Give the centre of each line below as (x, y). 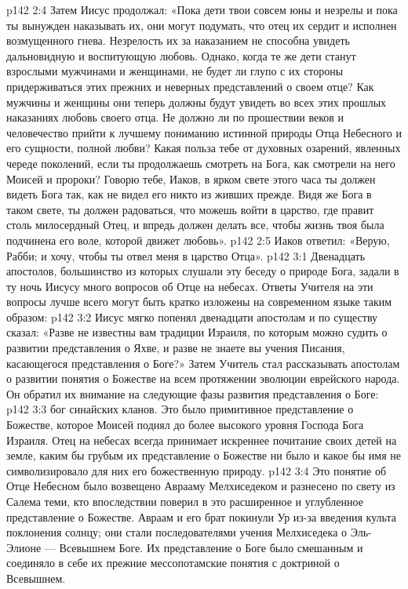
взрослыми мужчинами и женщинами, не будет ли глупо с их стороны (175, 71)
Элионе (24, 547)
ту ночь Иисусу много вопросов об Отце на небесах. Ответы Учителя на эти (190, 286)
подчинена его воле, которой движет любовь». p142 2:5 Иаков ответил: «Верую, (198, 240)
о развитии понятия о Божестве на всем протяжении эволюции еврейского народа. (203, 378)
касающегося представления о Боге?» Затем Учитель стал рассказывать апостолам (203, 363)
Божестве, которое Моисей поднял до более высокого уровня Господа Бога (185, 425)
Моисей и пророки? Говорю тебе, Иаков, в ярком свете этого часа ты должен (191, 178)
